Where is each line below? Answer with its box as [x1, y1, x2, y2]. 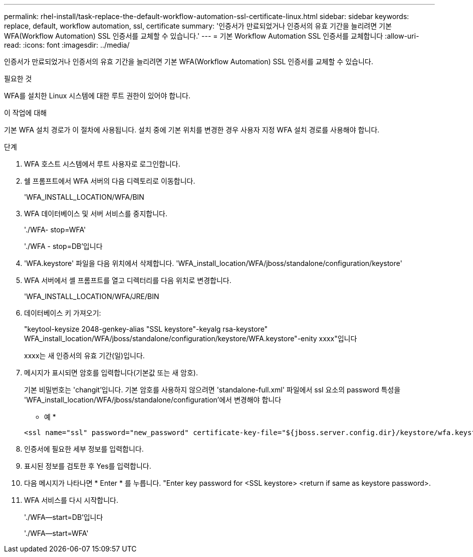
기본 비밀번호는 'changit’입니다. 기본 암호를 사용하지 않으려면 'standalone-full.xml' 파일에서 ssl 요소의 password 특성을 [24, 385, 401, 394]
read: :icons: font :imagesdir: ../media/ [4, 41, 130, 49]
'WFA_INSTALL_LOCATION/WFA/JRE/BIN [24, 292, 159, 301]
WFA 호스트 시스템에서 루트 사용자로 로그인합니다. [24, 160, 180, 168]
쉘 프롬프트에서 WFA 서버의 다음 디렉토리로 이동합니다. [24, 177, 195, 185]
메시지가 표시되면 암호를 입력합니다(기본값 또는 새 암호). [24, 368, 198, 377]
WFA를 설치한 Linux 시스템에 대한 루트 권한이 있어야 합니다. [4, 91, 190, 100]
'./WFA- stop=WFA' [24, 225, 86, 234]
